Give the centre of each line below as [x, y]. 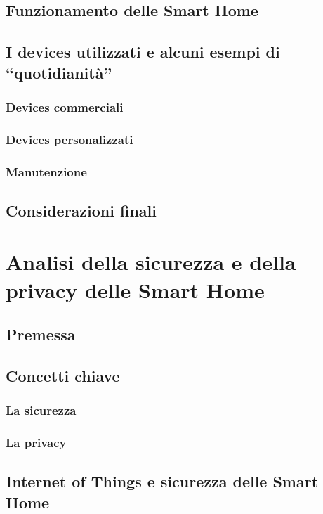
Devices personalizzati [70, 139]
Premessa [41, 334]
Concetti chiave [63, 375]
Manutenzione [46, 171]
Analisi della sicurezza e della [151, 262]
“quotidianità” [59, 72]
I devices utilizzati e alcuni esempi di [143, 52]
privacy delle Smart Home [135, 289]
